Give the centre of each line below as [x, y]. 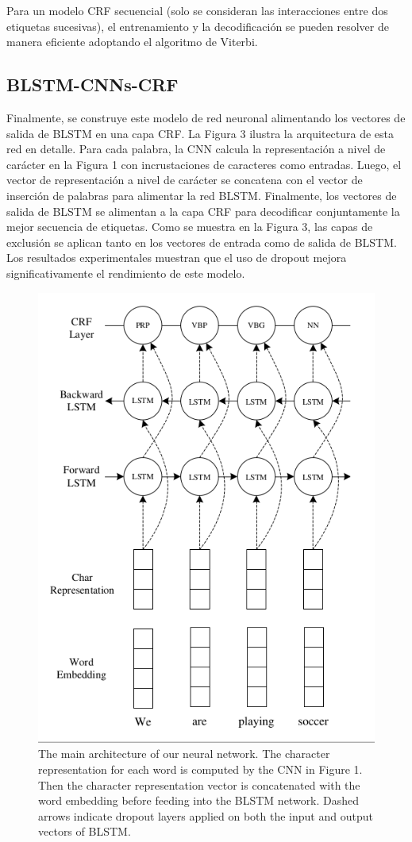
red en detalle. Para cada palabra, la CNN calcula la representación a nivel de [196, 149]
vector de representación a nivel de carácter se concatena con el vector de [185, 180]
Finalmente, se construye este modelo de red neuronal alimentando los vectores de [206, 117]
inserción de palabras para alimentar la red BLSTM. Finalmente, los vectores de [202, 195]
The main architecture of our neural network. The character [184, 754]
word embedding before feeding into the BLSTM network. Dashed [199, 800]
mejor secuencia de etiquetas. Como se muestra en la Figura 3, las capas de [190, 227]
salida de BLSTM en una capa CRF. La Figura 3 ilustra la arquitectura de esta [200, 133]
